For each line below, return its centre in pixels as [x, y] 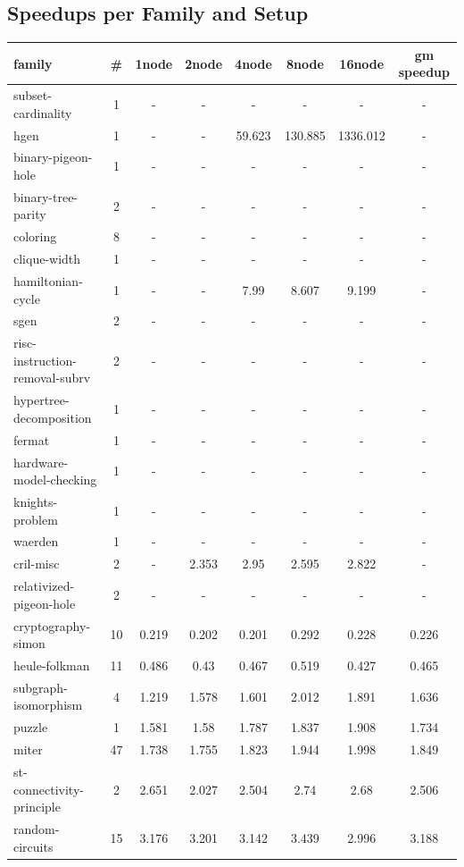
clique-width [47, 259]
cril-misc [37, 564]
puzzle [31, 727]
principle [37, 807]
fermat [32, 439]
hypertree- [41, 400]
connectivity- [49, 789]
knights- [36, 502]
